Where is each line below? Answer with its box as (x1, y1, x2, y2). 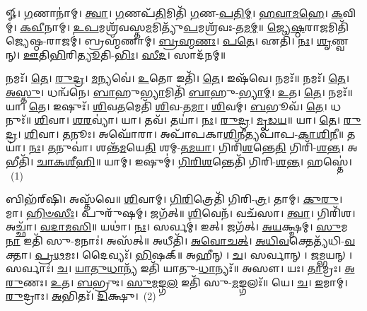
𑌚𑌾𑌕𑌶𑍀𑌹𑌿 (37, 153, 95, 168)
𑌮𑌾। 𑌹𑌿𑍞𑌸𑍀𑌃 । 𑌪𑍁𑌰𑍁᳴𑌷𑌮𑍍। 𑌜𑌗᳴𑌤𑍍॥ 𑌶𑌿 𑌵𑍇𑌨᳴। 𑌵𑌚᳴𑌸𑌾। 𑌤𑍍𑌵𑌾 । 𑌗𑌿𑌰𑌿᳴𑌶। (6, 205, 356, 220)
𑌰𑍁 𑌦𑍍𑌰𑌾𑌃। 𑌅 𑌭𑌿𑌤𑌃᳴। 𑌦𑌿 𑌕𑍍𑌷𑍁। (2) (6, 288, 156, 303)
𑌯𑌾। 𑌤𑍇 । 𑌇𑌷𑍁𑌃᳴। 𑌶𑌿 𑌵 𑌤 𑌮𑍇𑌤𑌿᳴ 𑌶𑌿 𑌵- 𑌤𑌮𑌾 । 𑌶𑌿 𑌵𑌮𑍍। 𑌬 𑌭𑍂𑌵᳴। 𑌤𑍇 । (6, 98, 327, 113)
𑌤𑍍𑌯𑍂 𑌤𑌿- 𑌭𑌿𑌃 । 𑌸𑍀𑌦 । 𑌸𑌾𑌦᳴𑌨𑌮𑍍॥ (77, 47, 226, 61)
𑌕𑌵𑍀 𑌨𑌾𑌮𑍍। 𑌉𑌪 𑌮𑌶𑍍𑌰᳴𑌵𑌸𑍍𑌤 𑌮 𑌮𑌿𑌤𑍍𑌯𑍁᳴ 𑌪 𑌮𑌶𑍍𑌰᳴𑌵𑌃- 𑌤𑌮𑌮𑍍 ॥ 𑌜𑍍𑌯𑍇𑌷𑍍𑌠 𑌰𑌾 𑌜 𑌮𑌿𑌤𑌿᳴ (20, 19, 349, 34)
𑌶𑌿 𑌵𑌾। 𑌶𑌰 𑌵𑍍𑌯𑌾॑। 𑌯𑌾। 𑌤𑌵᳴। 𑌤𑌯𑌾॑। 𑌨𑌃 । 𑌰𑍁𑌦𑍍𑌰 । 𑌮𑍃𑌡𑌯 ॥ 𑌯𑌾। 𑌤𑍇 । (34, 112, 341, 127)
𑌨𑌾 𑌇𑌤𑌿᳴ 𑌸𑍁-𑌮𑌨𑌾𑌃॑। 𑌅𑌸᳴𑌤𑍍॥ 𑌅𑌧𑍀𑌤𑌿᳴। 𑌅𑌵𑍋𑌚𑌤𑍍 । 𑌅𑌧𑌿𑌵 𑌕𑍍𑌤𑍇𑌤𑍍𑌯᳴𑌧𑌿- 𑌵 (6, 233, 355, 247)
